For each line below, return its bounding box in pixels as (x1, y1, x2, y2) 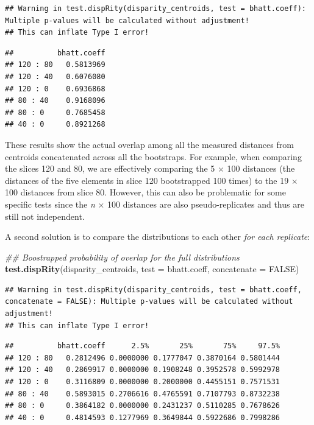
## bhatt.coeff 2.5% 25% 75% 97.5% (5, 342, 280, 351)
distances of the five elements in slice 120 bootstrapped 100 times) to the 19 (5, 174, 289, 186)
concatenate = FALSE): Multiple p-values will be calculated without (5, 297, 293, 306)
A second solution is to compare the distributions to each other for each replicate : (5, 230, 310, 243)
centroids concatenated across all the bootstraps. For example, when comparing (5, 150, 302, 163)
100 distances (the (227, 162, 295, 175)
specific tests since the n (5, 197, 95, 210)
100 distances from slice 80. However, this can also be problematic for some (5, 186, 286, 198)
